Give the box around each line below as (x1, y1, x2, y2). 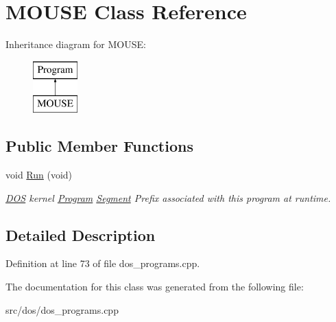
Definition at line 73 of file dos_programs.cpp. (5, 256, 200, 271)
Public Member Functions (5, 135, 193, 157)
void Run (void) (5, 168, 73, 182)
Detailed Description (5, 224, 156, 245)
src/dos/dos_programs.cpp (5, 302, 119, 317)
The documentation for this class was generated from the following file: (5, 279, 304, 294)
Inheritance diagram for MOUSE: (5, 37, 146, 51)
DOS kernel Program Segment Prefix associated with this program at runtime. (5, 190, 331, 205)
